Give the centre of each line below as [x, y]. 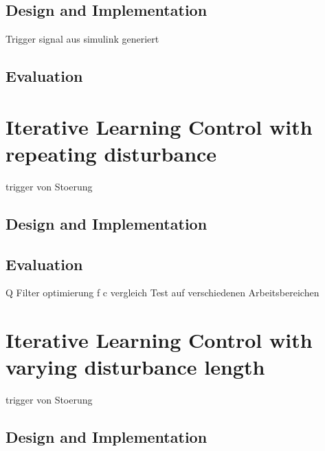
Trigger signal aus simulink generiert [82, 39]
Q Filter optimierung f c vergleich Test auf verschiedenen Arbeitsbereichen [162, 293]
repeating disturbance [111, 153]
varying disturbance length [135, 367]
